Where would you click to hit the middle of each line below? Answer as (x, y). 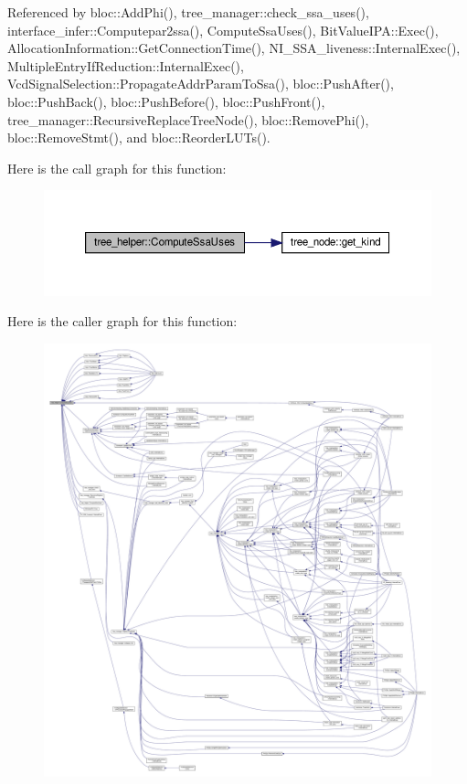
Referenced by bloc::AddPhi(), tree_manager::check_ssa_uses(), (188, 12)
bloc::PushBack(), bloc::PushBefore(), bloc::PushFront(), (166, 101)
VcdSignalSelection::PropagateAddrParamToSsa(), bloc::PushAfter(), (201, 84)
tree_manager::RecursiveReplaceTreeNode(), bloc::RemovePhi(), (188, 119)
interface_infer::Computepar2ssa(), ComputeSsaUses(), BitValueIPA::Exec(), (223, 30)
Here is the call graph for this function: (117, 168)
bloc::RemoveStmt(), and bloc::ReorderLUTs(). (139, 138)
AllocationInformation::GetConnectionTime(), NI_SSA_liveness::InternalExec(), (234, 48)
